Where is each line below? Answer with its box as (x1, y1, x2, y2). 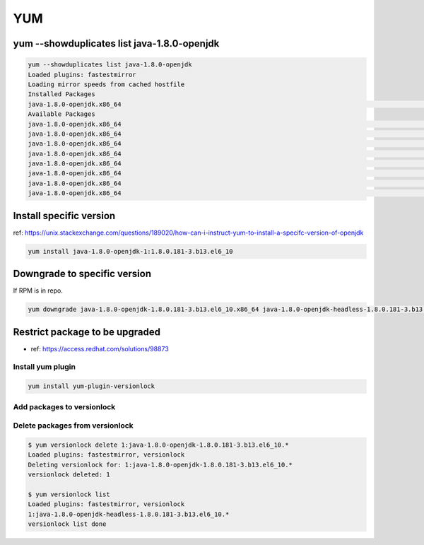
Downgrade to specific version (13, 268, 152, 280)
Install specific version (13, 209, 116, 222)
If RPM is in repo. (13, 286, 63, 295)
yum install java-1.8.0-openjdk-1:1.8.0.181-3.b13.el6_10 (28, 247, 233, 255)
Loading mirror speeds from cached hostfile (28, 80, 185, 88)
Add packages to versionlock (13, 402, 116, 411)
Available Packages (28, 110, 95, 118)
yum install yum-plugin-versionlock (28, 382, 155, 390)
